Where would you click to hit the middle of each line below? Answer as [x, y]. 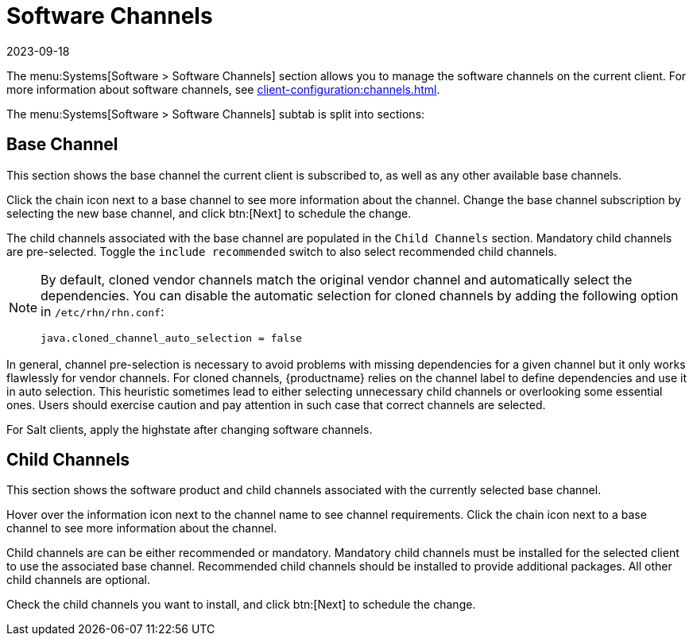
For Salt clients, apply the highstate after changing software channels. [190, 429]
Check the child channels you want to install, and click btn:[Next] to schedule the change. [241, 605]
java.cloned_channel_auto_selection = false [171, 338]
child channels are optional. [79, 580]
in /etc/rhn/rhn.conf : [103, 311]
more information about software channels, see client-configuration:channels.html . [223, 89]
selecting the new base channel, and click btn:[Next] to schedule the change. [209, 213]
